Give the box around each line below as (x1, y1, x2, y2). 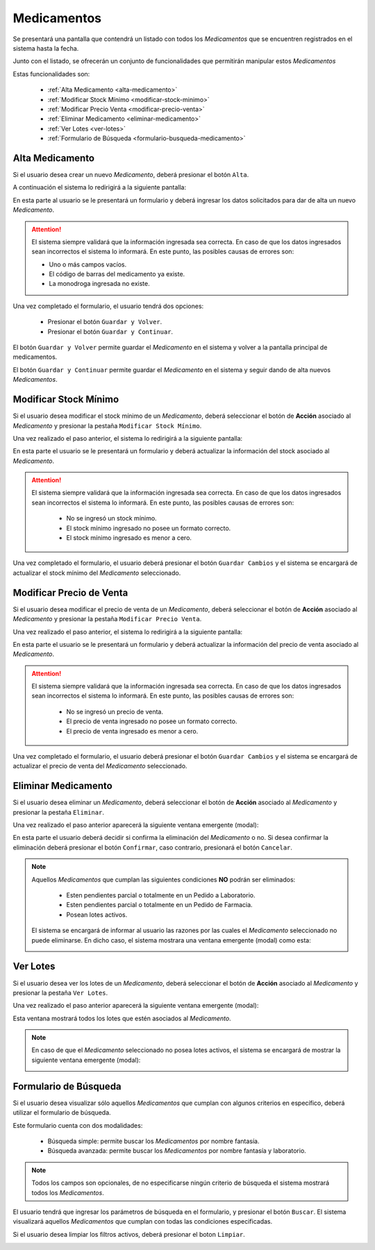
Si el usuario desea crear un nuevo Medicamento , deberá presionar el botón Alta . (12, 170, 249, 178)
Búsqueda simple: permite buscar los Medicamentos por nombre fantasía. (47, 1137, 260, 1145)
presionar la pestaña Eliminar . (12, 808, 104, 816)
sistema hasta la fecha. (12, 44, 79, 52)
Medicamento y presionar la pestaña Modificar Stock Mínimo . (12, 421, 202, 430)
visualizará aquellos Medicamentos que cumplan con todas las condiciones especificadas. (12, 1217, 273, 1226)
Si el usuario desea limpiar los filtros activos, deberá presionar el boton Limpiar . (12, 1230, 246, 1238)
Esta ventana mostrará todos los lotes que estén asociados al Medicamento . (12, 1014, 232, 1022)
